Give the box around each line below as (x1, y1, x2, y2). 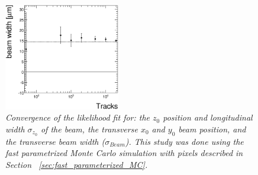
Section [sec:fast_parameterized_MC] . (5, 158, 148, 171)
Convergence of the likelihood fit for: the (5, 111, 150, 124)
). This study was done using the (125, 135, 244, 147)
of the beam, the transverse (40, 123, 138, 135)
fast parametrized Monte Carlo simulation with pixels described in (5, 147, 243, 159)
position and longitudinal (163, 111, 253, 124)
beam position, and (178, 123, 246, 135)
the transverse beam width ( (5, 135, 105, 147)
